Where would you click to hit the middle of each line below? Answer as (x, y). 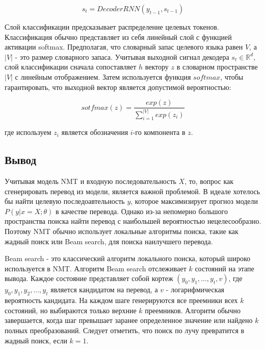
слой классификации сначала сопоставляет (71, 67)
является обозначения (95, 132)
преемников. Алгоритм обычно (193, 310)
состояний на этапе (224, 268)
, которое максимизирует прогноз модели (194, 201)
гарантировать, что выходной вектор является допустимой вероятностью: (118, 87)
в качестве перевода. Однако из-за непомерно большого (142, 211)
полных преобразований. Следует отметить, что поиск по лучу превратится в (125, 330)
